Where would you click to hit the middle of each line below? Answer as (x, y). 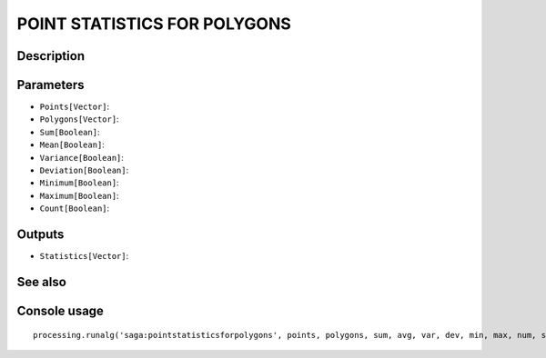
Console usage (61, 310)
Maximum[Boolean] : (79, 195)
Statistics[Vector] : (84, 256)
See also (42, 282)
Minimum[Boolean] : (79, 183)
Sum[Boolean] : (70, 132)
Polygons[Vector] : (79, 119)
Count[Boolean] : (75, 208)
